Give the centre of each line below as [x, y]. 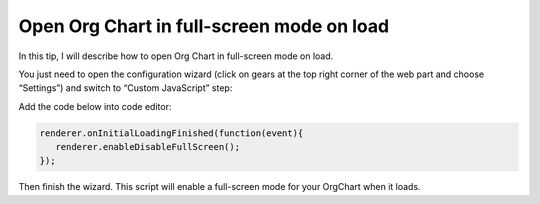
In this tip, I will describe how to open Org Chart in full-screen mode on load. [176, 56]
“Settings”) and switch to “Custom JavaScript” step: [125, 88]
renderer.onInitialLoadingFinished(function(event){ [171, 133]
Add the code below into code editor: [95, 106]
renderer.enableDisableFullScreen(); [147, 147]
